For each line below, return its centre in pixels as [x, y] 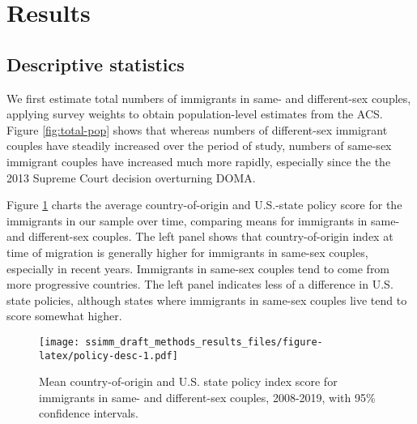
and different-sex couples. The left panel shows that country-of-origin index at [200, 236]
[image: [60, 342]
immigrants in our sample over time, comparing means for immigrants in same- [203, 220]
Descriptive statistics [96, 64]
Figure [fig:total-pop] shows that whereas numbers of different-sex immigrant [197, 129]
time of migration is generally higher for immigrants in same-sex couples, [187, 252]
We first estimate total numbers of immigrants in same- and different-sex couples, [209, 98]
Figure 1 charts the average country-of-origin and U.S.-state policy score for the [204, 205]
